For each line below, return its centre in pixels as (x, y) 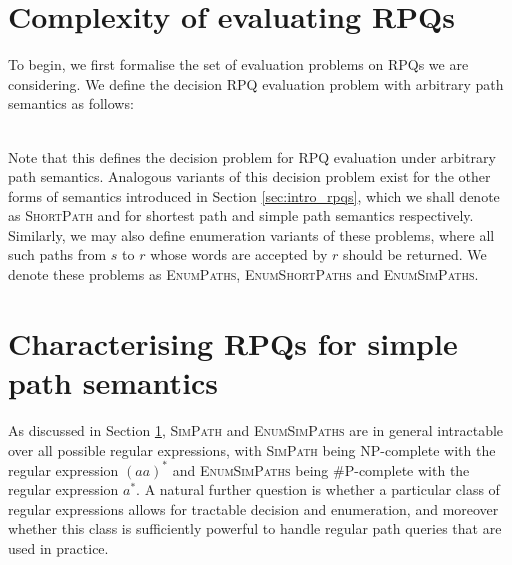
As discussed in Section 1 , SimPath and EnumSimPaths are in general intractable (256, 429)
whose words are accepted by (239, 254)
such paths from (57, 254)
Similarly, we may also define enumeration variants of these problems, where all (251, 234)
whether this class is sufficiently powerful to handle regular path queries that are (255, 528)
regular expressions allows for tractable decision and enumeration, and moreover (253, 508)
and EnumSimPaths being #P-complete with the (321, 469)
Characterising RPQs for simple (233, 342)
